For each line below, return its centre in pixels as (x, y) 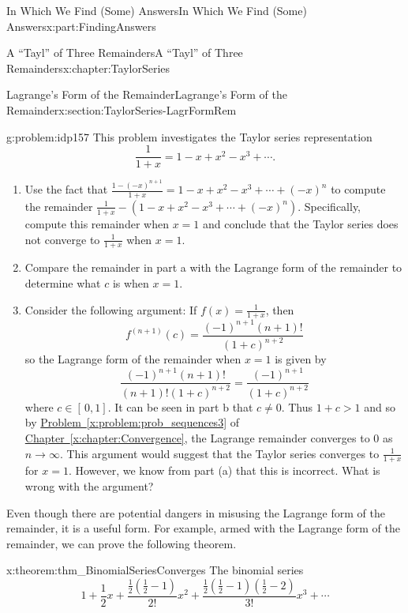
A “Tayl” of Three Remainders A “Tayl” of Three (125, 53)
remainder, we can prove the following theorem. (122, 543)
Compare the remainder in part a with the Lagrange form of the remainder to (213, 267)
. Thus (297, 406)
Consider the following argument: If (111, 309)
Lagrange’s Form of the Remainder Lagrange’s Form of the (147, 94)
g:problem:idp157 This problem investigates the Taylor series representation (189, 136)
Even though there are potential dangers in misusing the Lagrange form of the (196, 512)
